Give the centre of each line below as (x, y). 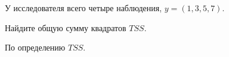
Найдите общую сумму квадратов (66, 27)
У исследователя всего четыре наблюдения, (83, 8)
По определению (35, 47)
